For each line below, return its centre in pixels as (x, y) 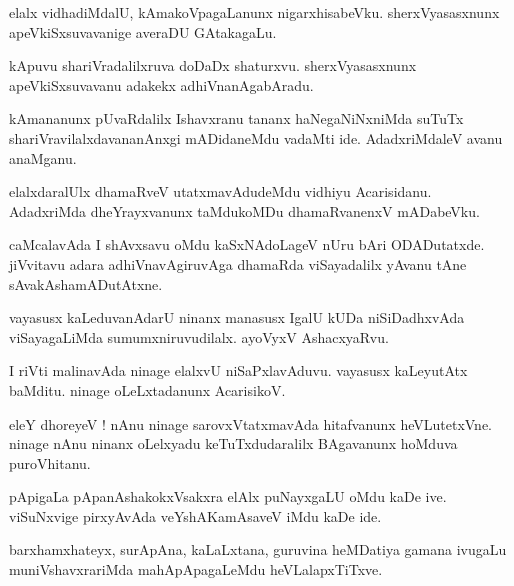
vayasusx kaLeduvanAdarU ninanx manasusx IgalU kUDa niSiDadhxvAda (237, 317)
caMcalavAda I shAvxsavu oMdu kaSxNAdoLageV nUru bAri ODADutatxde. (247, 244)
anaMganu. (43, 157)
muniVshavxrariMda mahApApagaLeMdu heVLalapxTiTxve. (196, 569)
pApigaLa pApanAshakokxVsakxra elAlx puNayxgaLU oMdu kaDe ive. (228, 496)
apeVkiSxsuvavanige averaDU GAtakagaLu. (143, 31)
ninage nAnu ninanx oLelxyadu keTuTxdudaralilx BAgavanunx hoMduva (233, 443)
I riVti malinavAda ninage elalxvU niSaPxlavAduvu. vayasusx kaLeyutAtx (238, 370)
